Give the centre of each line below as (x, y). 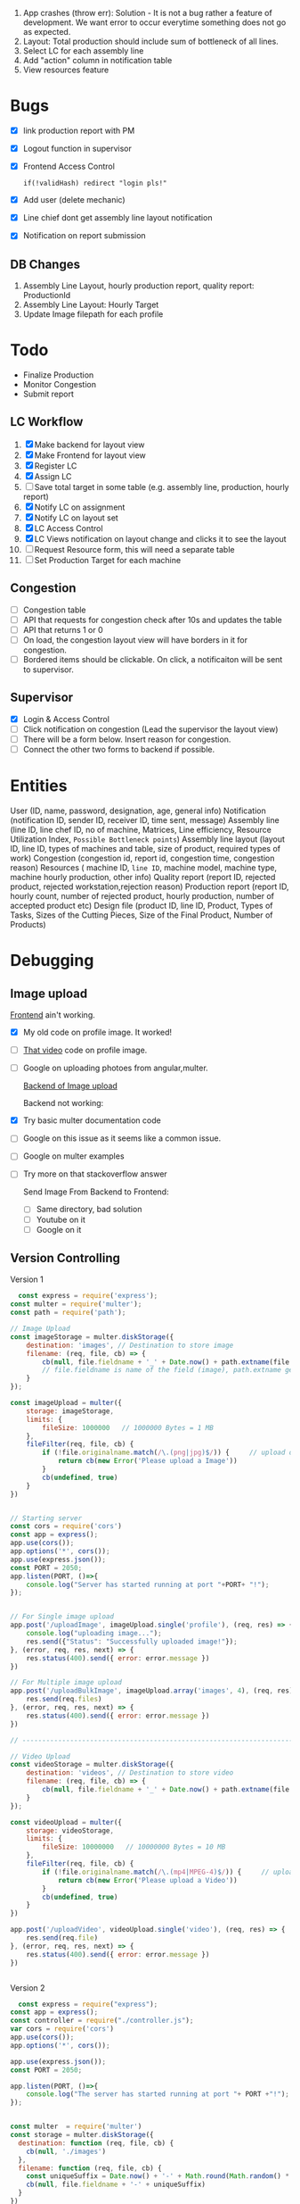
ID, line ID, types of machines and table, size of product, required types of (146, 848)
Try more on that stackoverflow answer (95, 1174)
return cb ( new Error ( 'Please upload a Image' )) (148, 1461)
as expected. (47, 32)
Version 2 (28, 1988)
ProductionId (46, 295)
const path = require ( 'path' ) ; (68, 1313)
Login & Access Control (66, 719)
